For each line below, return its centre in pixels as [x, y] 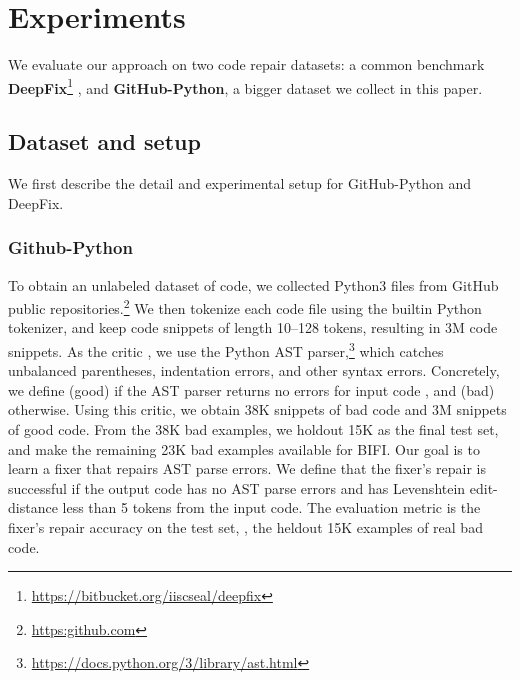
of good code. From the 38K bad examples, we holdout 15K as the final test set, [253, 429]
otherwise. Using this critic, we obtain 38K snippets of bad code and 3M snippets [257, 409]
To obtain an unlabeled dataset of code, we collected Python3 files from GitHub [253, 284]
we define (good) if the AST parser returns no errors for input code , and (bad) [251, 389]
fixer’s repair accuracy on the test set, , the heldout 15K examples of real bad [245, 527]
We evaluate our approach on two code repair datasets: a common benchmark [246, 64]
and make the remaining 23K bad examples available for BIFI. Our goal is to [244, 448]
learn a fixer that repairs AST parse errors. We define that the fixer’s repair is [247, 468]
